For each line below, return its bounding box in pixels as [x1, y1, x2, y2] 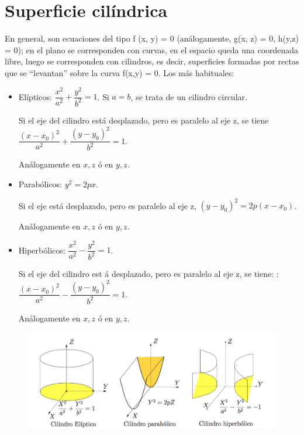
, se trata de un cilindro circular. [130, 90, 247, 102]
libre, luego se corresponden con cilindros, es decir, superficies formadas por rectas [5, 55, 299, 67]
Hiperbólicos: [18, 244, 65, 256]
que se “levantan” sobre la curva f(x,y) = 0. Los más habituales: [5, 66, 234, 78]
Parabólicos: [18, 178, 63, 190]
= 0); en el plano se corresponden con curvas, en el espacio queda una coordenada [5, 43, 299, 56]
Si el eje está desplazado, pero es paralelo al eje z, [18, 199, 196, 211]
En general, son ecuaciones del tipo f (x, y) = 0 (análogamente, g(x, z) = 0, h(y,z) [5, 32, 299, 44]
